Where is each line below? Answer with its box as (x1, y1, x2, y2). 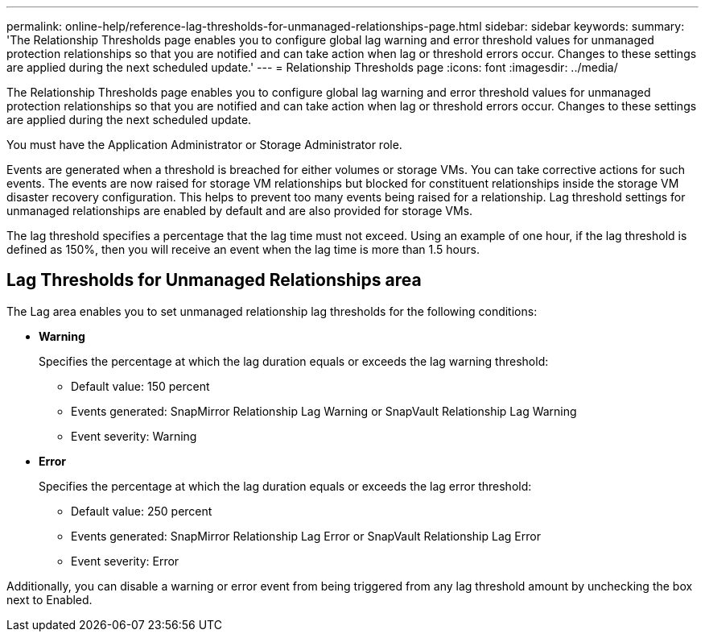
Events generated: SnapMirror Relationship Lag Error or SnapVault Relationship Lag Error (71, 528, 541, 543)
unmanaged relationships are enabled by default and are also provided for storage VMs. (6, 204, 473, 217)
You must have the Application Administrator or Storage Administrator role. (6, 138, 402, 151)
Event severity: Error (71, 553, 179, 568)
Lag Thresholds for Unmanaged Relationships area (6, 270, 422, 291)
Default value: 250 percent (71, 503, 212, 518)
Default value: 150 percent (71, 379, 210, 393)
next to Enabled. (6, 592, 93, 607)
